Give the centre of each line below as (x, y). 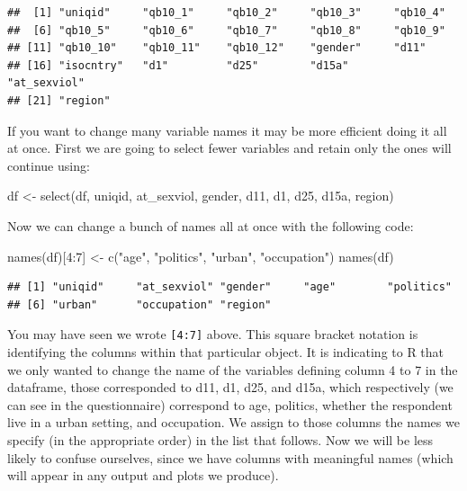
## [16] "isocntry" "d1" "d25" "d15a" (178, 65)
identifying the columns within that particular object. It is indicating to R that (226, 351)
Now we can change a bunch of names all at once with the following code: (211, 225)
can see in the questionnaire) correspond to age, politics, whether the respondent (230, 404)
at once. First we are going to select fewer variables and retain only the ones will (229, 148)
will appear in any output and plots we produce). (143, 475)
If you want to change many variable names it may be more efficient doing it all (227, 130)
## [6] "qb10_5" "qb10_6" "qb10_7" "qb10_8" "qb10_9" (226, 30)
